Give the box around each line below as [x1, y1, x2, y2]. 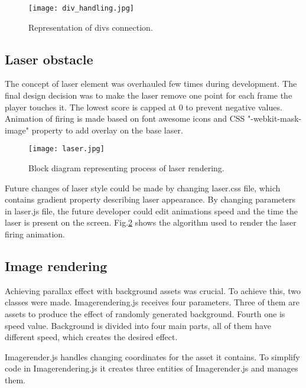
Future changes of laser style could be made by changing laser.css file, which [5, 181, 281, 194]
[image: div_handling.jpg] [28, 4, 134, 12]
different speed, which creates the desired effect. [5, 331, 178, 343]
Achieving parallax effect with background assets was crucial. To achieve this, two [5, 284, 301, 296]
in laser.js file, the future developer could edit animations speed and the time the [5, 204, 298, 217]
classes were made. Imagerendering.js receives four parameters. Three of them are [5, 296, 300, 308]
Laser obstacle [5, 50, 93, 68]
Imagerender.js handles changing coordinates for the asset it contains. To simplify [5, 350, 300, 363]
